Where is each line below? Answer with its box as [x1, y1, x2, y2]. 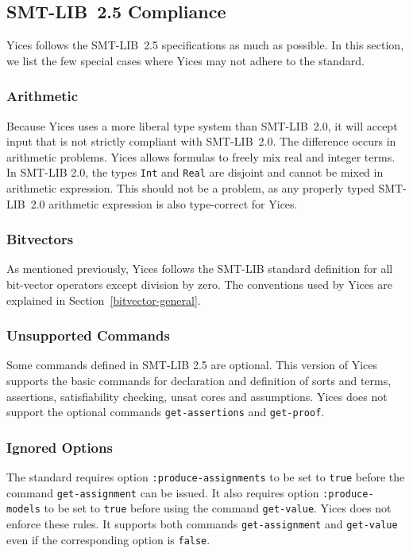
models [6, 504, 41, 516]
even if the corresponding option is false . [6, 531, 210, 547]
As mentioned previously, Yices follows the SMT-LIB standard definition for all [6, 260, 393, 277]
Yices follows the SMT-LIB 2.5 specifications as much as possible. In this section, [6, 37, 404, 53]
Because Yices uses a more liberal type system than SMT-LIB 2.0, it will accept [6, 117, 398, 134]
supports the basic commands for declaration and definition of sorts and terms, [6, 372, 392, 389]
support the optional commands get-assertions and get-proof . [6, 403, 325, 420]
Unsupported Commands [6, 325, 170, 345]
